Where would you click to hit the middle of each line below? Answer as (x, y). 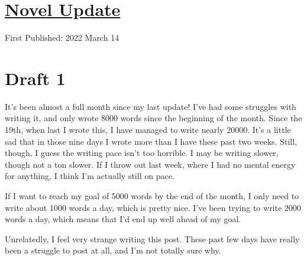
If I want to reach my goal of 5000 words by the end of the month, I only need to (152, 196)
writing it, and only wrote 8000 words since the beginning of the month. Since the (153, 118)
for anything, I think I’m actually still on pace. (90, 176)
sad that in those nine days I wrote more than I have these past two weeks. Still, (151, 141)
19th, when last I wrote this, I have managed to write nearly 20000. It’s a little (148, 130)
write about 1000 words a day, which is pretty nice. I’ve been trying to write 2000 (153, 207)
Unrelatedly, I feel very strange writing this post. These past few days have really (152, 238)
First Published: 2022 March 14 (62, 38)
